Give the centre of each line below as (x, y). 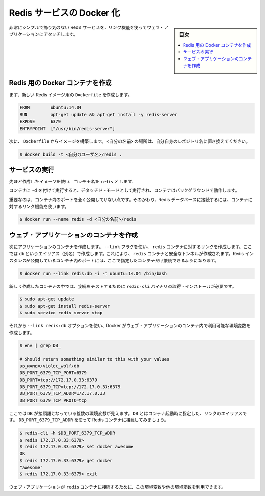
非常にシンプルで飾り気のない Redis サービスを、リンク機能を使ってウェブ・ (87, 27)
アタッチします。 (61, 34)
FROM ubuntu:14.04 (51, 108)
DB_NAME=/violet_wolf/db (49, 366)
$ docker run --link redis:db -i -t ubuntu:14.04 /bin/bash (93, 273)
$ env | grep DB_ (40, 345)
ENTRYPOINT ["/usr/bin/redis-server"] (67, 128)
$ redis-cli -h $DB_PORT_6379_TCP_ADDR (67, 433)
